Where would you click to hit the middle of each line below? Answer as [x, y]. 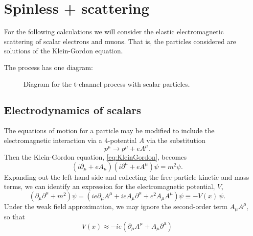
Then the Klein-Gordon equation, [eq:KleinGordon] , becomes [95, 156]
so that [14, 217]
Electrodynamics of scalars [73, 110]
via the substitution [176, 140]
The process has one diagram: [48, 67]
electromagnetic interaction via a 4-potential [70, 140]
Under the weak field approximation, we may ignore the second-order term [116, 206]
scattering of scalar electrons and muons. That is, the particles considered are [120, 41]
